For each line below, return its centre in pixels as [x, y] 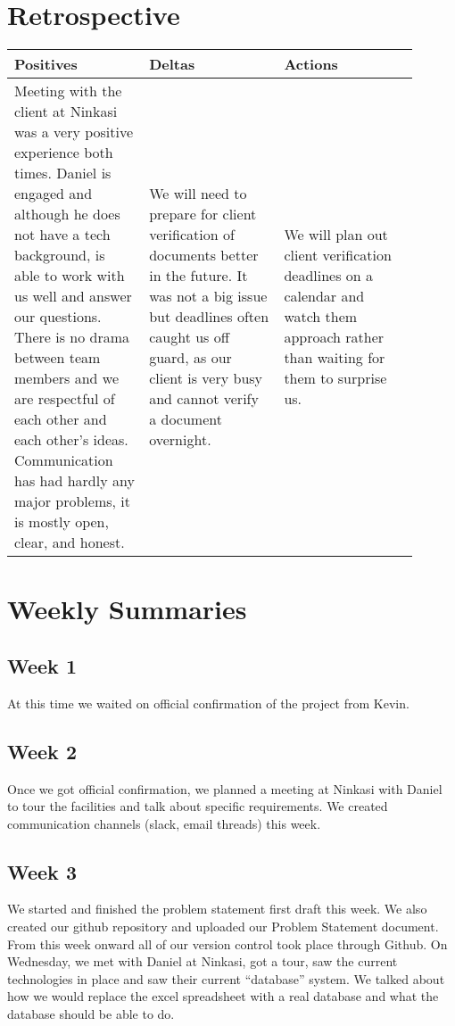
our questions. [58, 317]
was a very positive [74, 132]
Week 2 [42, 751]
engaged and [54, 194]
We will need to [198, 194]
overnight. [180, 440]
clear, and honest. [70, 542]
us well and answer [73, 296]
